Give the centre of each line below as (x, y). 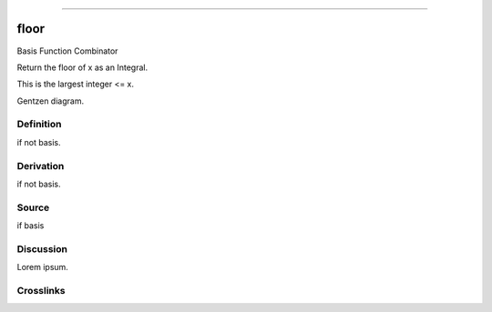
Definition (39, 125)
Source (33, 207)
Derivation (41, 166)
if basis (31, 226)
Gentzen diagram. (51, 101)
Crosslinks (41, 291)
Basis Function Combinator (67, 51)
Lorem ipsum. (42, 267)
